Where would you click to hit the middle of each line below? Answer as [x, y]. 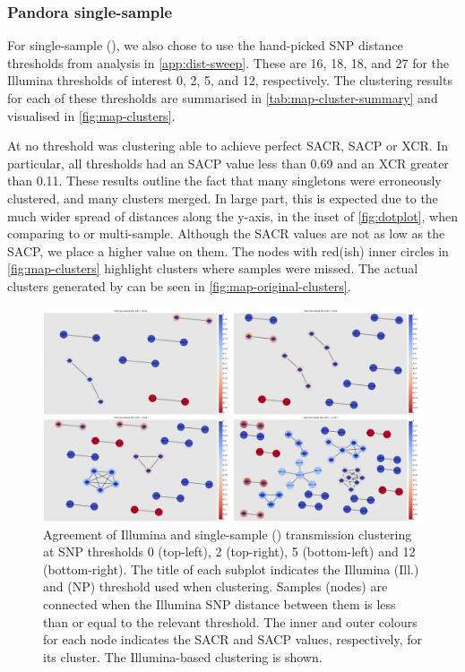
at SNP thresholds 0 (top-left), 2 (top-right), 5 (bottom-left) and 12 [229, 551]
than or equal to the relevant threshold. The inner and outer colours [230, 621]
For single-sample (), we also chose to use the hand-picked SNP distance [205, 45]
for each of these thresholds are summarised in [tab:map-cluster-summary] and [223, 98]
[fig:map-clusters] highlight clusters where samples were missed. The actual [213, 268]
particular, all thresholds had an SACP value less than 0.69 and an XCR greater [228, 163]
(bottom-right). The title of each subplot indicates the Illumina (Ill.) [231, 569]
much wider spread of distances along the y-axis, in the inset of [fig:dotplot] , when [232, 215]
